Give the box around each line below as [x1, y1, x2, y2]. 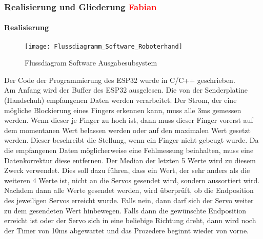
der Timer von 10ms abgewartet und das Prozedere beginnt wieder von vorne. [4, 225, 249, 235]
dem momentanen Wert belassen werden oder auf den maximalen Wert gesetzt [4, 124, 251, 135]
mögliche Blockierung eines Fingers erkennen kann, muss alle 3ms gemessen [4, 104, 241, 115]
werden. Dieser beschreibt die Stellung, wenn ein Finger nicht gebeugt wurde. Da [4, 135, 259, 145]
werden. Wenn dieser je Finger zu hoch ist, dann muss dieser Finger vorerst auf [4, 115, 253, 125]
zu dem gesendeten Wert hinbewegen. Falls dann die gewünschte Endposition [4, 205, 247, 215]
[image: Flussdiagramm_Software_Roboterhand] [25, 42, 183, 50]
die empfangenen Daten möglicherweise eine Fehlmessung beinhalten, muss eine [4, 145, 254, 156]
